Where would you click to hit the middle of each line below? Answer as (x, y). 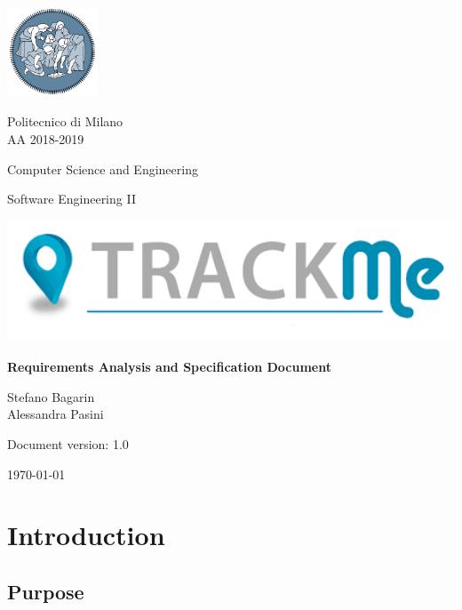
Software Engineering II (72, 199)
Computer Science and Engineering (103, 169)
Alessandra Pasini (56, 414)
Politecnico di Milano (65, 121)
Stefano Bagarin (51, 396)
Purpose (46, 591)
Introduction (86, 535)
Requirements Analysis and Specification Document (170, 367)
